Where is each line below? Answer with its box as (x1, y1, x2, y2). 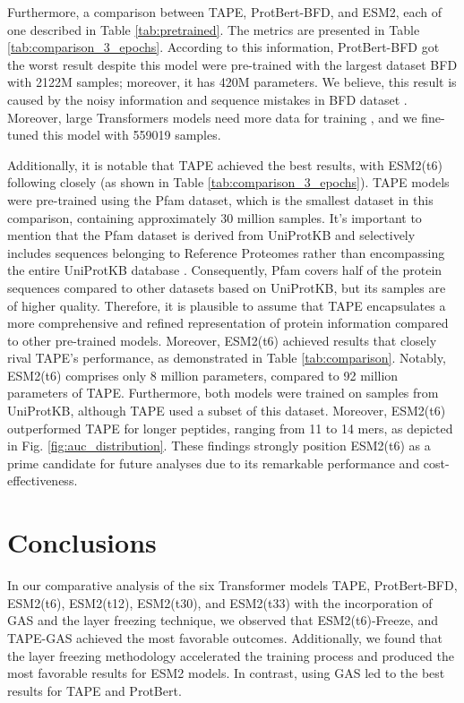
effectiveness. (7, 471, 78, 490)
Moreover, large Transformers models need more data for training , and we (7, 107, 417, 126)
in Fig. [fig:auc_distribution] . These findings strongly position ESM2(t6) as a (7, 436, 431, 455)
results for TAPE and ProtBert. (7, 681, 182, 699)
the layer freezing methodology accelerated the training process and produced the (7, 646, 454, 664)
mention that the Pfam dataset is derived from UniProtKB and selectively (7, 226, 416, 244)
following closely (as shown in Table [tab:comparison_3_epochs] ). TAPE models (7, 173, 450, 192)
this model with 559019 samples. (42, 125, 221, 144)
